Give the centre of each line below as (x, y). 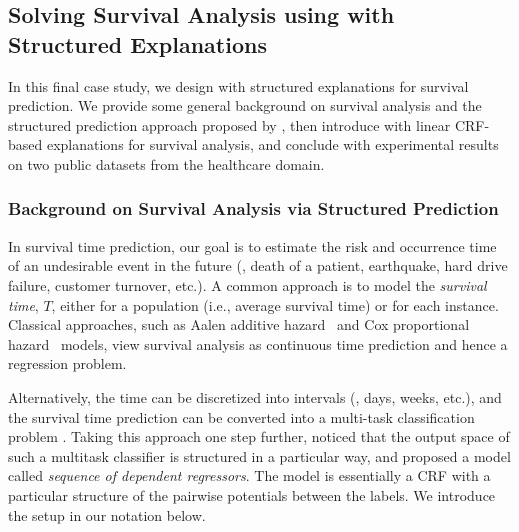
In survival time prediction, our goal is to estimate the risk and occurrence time (252, 245)
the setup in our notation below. (107, 514)
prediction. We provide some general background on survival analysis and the (245, 105)
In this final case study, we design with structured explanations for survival (238, 85)
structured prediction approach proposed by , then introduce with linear (229, 124)
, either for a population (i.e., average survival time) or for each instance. (275, 304)
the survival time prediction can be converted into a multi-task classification (241, 416)
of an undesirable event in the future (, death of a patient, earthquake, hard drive (258, 265)
